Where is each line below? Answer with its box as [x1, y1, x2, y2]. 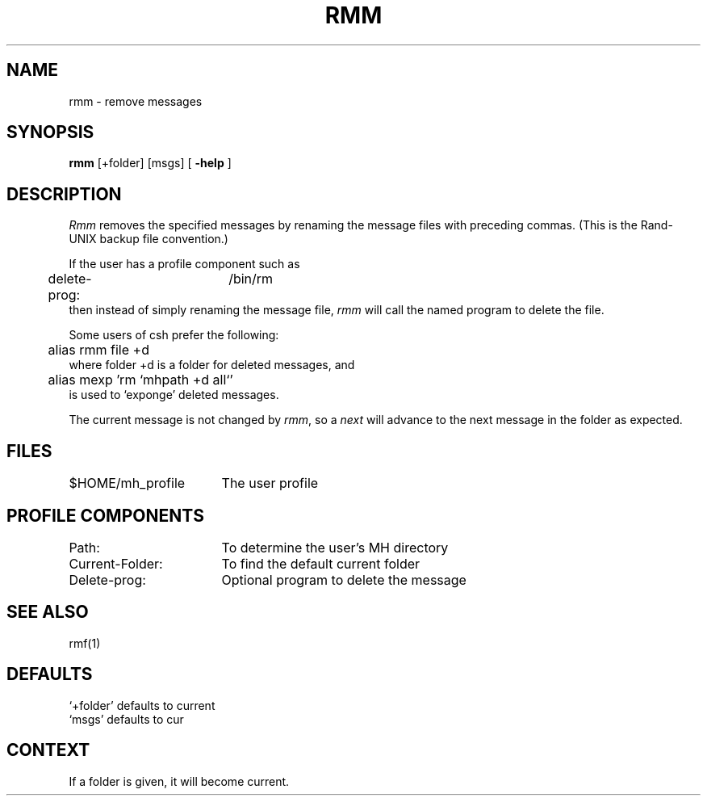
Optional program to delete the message [221, 571, 466, 588]
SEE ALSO [6, 602, 89, 623]
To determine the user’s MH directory [221, 539, 449, 556]
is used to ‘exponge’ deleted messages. [69, 388, 279, 402]
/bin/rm [228, 271, 274, 288]
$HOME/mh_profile [69, 475, 186, 492]
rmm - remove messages [69, 94, 203, 108]
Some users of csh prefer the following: [69, 328, 279, 342]
